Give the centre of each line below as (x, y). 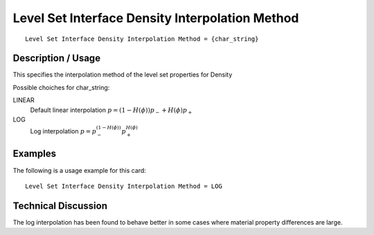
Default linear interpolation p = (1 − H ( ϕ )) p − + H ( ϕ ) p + (111, 111)
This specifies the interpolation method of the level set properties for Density (123, 75)
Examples (35, 154)
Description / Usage (56, 58)
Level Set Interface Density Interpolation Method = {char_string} (142, 39)
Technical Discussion (60, 206)
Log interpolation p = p (63, 131)
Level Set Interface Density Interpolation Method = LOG (124, 186)
